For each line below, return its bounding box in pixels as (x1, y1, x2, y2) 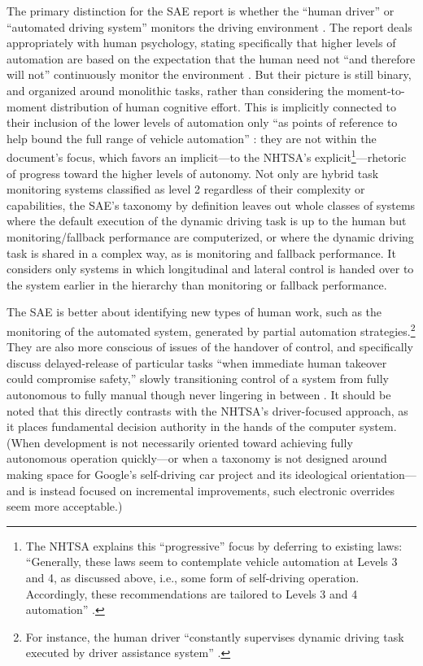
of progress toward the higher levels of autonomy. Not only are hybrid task (7, 164, 379, 181)
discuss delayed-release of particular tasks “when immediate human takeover (7, 354, 387, 371)
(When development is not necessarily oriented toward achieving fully (7, 433, 353, 451)
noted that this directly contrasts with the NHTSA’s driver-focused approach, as (7, 402, 408, 419)
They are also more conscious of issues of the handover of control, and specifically (7, 338, 413, 355)
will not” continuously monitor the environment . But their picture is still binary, (7, 66, 412, 83)
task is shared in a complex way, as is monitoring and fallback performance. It (7, 244, 396, 261)
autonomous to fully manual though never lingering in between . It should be (7, 385, 391, 403)
